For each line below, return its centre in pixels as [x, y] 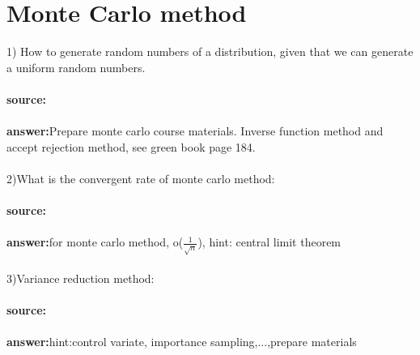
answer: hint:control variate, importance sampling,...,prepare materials [182, 342]
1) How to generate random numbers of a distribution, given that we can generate [210, 51]
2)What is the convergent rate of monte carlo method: [141, 178]
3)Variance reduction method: [81, 278]
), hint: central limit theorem [269, 242]
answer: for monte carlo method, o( [95, 242]
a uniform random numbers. [76, 67]
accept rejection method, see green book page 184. [131, 146]
